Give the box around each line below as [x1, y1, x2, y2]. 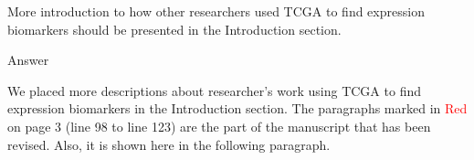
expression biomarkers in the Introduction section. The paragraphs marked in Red [7, 99, 468, 118]
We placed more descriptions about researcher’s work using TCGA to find [7, 80, 421, 100]
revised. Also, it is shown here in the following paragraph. [7, 134, 331, 154]
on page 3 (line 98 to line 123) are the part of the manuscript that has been [7, 116, 431, 135]
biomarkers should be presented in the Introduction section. [7, 19, 342, 38]
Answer [7, 50, 49, 69]
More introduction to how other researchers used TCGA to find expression [7, 2, 425, 20]
